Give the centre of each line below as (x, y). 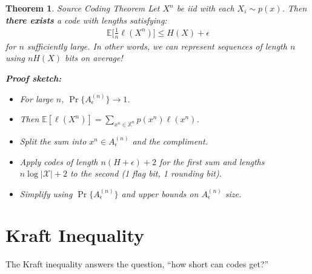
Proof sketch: (34, 78)
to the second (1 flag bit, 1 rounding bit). (146, 173)
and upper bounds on (160, 193)
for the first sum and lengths (212, 161)
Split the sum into (53, 141)
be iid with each (205, 8)
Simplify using (46, 193)
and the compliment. (170, 141)
